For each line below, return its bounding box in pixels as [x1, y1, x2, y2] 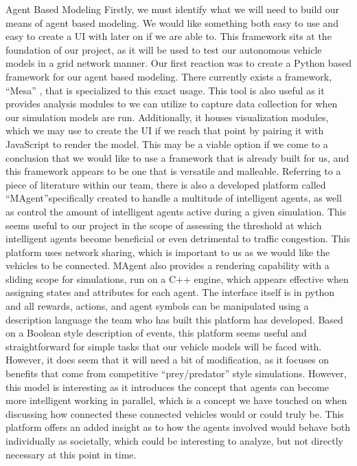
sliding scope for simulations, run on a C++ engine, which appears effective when [5, 271, 349, 286]
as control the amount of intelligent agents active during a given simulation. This [5, 204, 347, 218]
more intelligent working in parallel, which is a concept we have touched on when [5, 393, 347, 407]
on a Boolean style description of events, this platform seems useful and [5, 326, 307, 340]
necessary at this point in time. [5, 447, 137, 461]
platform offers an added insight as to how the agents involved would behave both [5, 420, 351, 434]
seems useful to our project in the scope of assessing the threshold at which [5, 218, 322, 232]
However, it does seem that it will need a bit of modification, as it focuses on [5, 352, 329, 367]
